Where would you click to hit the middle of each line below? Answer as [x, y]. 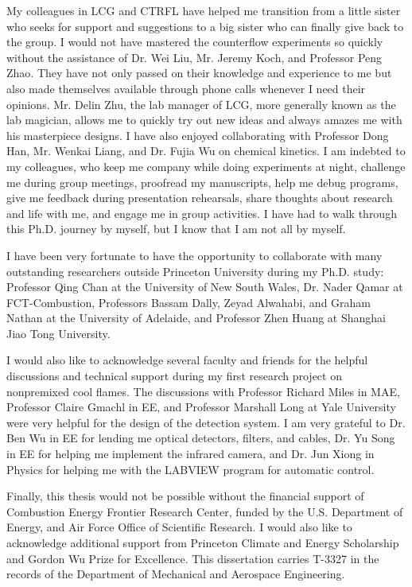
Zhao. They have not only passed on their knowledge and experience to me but [199, 73]
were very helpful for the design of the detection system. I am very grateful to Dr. [206, 422]
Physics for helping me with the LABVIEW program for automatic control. [190, 469]
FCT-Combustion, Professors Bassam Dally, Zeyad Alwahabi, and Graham [189, 302]
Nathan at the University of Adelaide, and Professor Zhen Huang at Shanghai [196, 318]
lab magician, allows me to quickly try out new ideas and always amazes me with [204, 120]
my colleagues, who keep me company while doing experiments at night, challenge [206, 166]
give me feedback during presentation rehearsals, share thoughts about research [200, 198]
